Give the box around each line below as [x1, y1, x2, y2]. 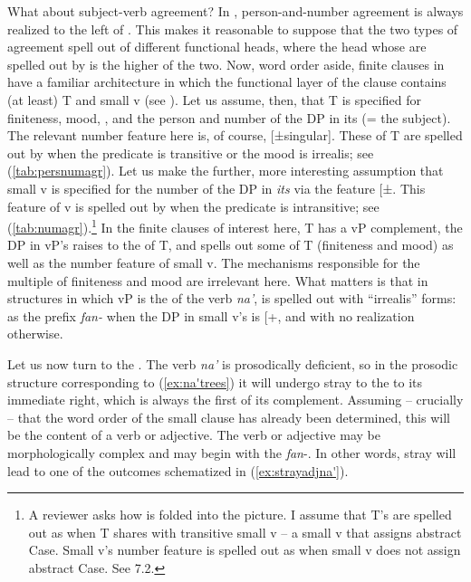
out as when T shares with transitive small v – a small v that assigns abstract [28, 522, 462, 541]
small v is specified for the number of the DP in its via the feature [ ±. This [7, 178, 426, 197]
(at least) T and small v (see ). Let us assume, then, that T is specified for [7, 90, 421, 109]
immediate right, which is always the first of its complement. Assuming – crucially [7, 390, 464, 409]
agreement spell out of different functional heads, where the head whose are [7, 37, 427, 56]
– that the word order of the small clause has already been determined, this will [7, 407, 450, 426]
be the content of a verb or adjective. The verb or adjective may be [7, 425, 380, 444]
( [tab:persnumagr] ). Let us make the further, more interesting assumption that [7, 161, 444, 180]
